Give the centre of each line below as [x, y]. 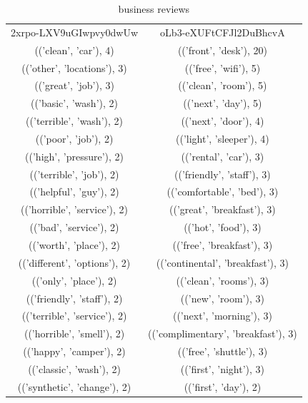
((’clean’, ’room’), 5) [223, 85]
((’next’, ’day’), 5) [223, 103]
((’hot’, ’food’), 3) [223, 227]
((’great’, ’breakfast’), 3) [223, 209]
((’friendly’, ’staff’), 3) [223, 174]
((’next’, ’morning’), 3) [222, 316]
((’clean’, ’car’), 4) [74, 50]
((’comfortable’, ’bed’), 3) [223, 192]
